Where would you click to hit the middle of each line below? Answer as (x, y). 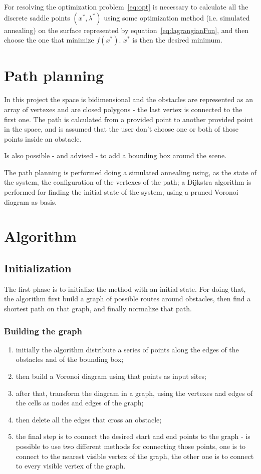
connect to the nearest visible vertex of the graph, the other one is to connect (135, 456)
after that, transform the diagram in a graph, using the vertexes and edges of (134, 393)
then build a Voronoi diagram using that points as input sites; (111, 376)
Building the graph (43, 331)
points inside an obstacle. (43, 138)
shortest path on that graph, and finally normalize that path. (98, 309)
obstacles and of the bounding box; (70, 359)
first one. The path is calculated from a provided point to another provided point (129, 119)
